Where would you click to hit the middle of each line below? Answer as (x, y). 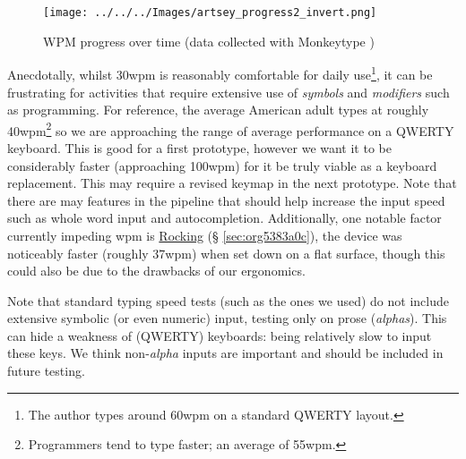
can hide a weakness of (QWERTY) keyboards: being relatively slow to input (220, 335)
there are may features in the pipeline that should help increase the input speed (226, 200)
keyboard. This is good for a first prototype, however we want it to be (199, 147)
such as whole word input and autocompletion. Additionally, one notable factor (224, 218)
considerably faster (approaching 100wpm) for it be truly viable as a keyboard (222, 165)
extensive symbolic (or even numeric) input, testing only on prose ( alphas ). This (227, 318)
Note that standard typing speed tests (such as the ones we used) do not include (228, 300)
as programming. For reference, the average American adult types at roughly (218, 110)
